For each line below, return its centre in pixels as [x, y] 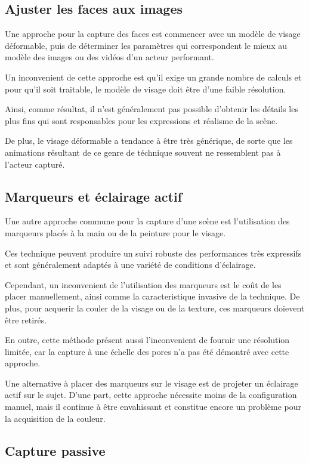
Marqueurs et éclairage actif [94, 196]
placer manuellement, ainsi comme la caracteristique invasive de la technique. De [152, 296]
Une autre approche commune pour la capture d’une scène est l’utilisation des [147, 221]
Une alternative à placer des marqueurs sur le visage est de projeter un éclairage [152, 383]
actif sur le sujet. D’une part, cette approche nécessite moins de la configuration [151, 395]
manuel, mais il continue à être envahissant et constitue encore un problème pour [153, 407]
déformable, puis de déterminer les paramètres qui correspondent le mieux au [146, 45]
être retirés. [26, 320]
